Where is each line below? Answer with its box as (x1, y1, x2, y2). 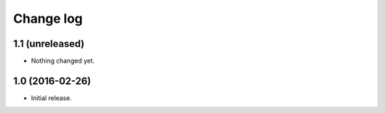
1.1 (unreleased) (13, 38, 85, 50)
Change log (13, 11, 83, 26)
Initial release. (31, 93, 72, 102)
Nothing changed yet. (31, 57, 96, 65)
